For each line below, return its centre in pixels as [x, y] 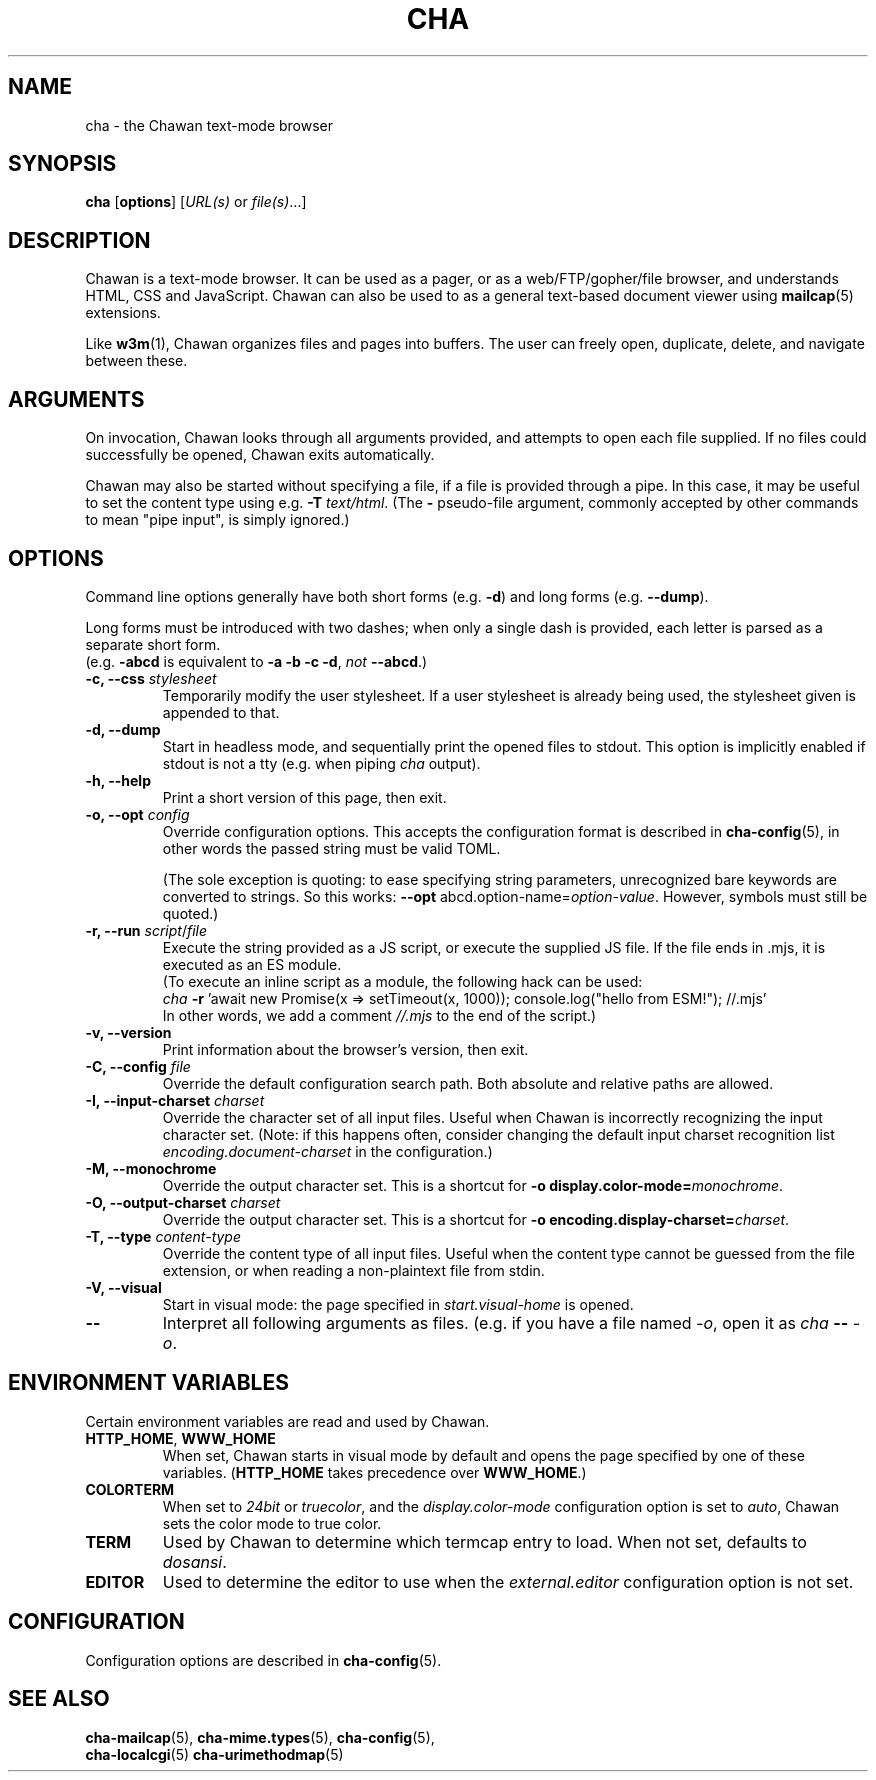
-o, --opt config [137, 814]
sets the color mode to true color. [272, 1523]
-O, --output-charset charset [183, 1202]
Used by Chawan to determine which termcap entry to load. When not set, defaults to [484, 1541]
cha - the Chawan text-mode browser [209, 125]
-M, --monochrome [151, 1168]
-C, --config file [138, 1066]
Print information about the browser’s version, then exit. [345, 1049]
